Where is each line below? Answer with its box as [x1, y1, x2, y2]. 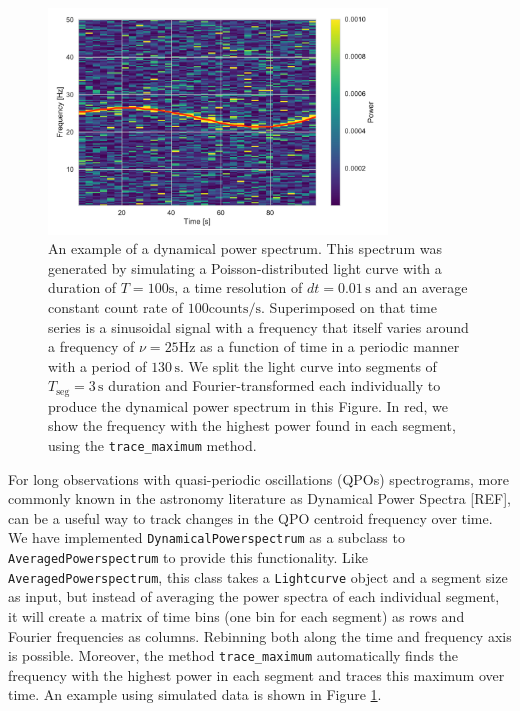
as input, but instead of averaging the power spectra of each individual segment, [8, 586, 500, 607]
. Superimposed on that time [261, 296, 437, 317]
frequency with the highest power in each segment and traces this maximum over [8, 664, 505, 685]
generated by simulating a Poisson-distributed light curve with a [48, 257, 442, 278]
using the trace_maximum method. [48, 434, 257, 455]
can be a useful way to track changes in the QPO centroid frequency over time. [8, 507, 493, 528]
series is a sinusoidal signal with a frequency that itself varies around [48, 316, 469, 337]
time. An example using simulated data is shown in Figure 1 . [8, 684, 382, 705]
